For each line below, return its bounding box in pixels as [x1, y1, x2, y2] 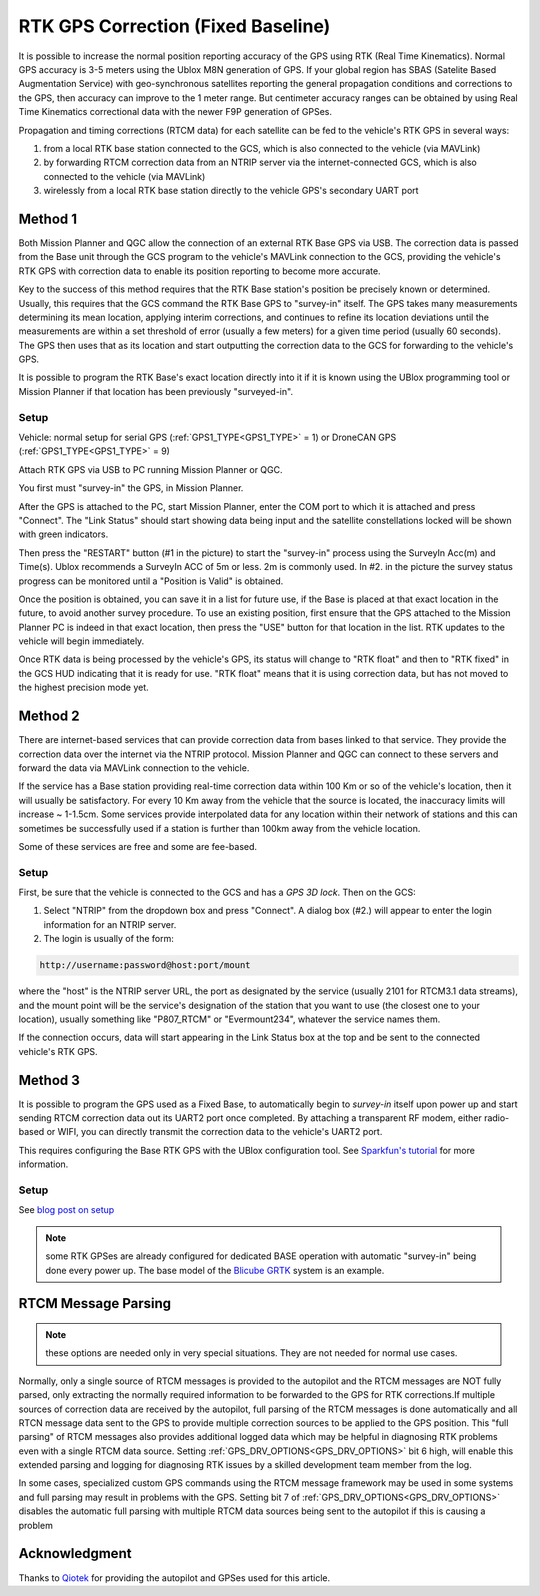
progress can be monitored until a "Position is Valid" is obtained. [18, 575, 284, 587]
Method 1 [18, 210, 78, 227]
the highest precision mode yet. [18, 681, 149, 694]
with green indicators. [18, 528, 109, 540]
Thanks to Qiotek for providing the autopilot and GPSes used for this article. [18, 1571, 330, 1584]
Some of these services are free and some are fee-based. [18, 840, 258, 852]
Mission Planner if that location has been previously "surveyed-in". [18, 385, 294, 397]
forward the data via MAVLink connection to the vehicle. [18, 761, 250, 774]
